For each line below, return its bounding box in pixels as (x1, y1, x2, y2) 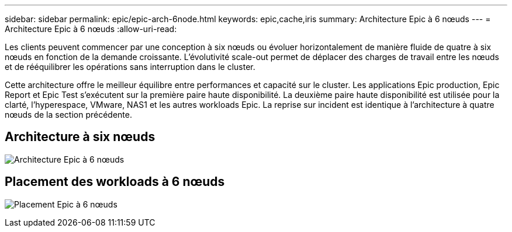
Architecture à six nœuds (5, 129, 155, 145)
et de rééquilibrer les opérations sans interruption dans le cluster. (5, 62, 255, 72)
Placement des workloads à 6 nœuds (5, 174, 225, 189)
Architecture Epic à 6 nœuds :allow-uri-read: (5, 24, 177, 34)
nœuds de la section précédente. (5, 110, 133, 119)
